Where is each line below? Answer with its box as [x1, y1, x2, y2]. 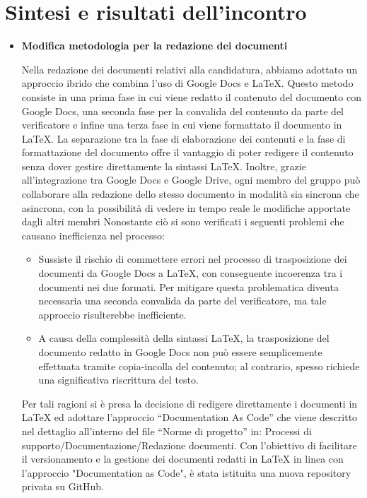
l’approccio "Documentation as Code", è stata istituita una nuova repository [21, 465, 351, 480]
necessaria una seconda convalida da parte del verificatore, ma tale [38, 293, 327, 308]
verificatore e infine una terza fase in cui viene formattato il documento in [21, 117, 342, 132]
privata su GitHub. [21, 479, 104, 494]
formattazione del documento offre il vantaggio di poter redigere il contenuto [21, 145, 354, 160]
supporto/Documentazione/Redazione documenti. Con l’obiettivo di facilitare [21, 437, 357, 452]
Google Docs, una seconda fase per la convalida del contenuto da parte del [21, 103, 344, 118]
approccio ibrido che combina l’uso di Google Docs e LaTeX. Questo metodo [21, 76, 354, 90]
